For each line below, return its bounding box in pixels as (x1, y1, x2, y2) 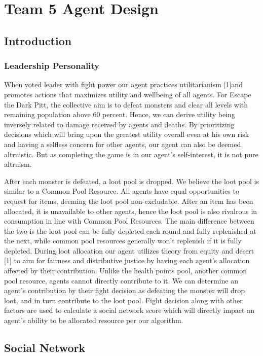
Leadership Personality (4, 59, 100, 72)
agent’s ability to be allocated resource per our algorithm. (4, 315, 183, 326)
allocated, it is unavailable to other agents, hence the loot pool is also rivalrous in (4, 205, 257, 216)
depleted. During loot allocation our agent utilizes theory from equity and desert (4, 245, 254, 256)
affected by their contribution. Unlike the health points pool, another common (4, 265, 247, 276)
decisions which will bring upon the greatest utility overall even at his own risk (4, 129, 249, 139)
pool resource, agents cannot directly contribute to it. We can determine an (4, 275, 238, 286)
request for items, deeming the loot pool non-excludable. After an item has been (4, 195, 253, 206)
